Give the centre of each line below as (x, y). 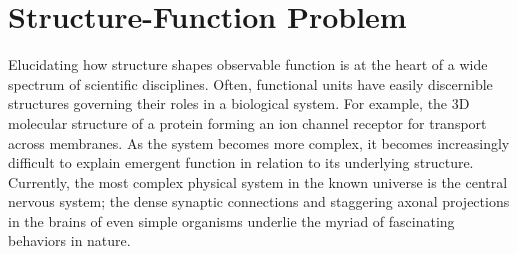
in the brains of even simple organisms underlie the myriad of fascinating (231, 220)
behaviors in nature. (69, 240)
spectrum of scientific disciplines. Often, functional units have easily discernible (250, 83)
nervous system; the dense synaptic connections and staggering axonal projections (259, 201)
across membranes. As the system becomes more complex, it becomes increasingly (259, 142)
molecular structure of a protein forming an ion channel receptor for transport (247, 122)
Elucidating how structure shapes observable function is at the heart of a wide (248, 64)
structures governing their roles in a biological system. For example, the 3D (239, 103)
